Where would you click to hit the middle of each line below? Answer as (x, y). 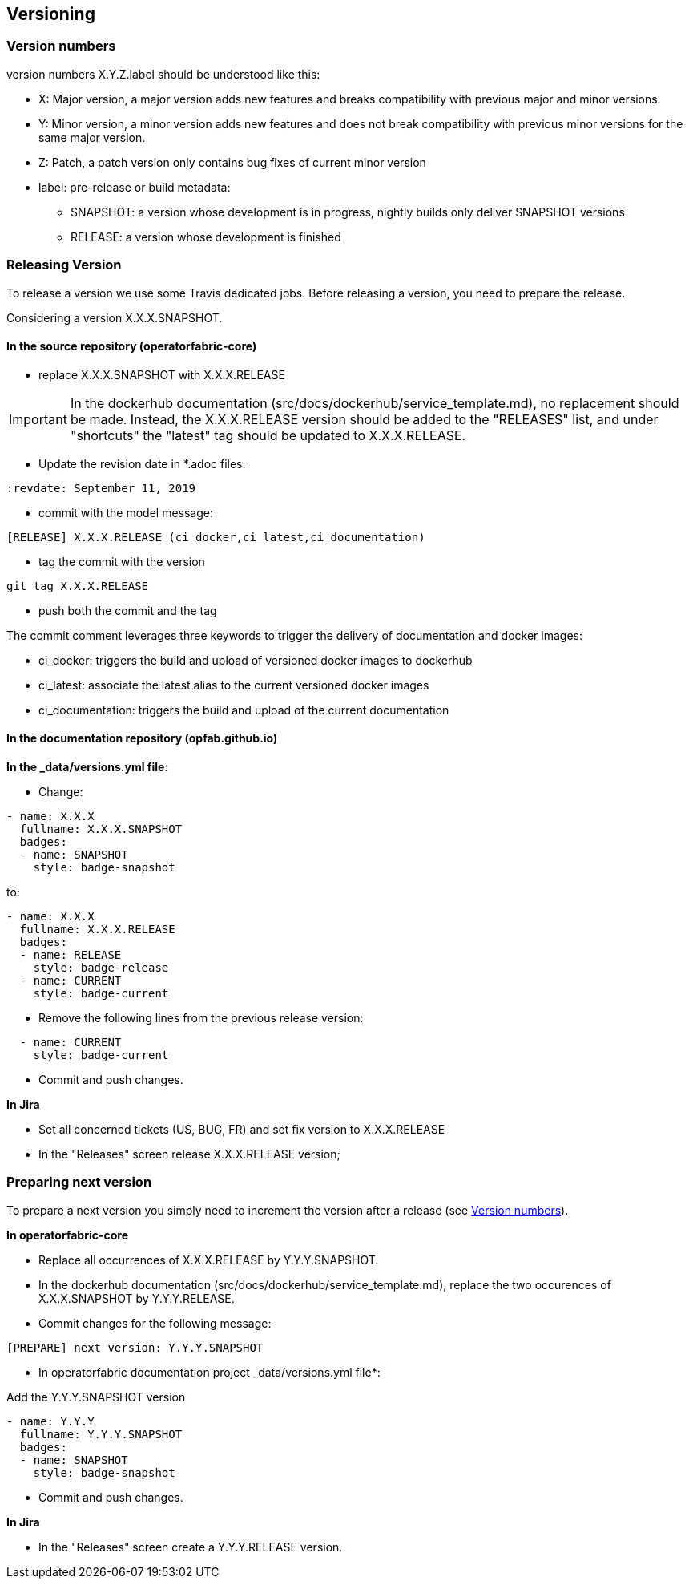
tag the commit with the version (122, 561)
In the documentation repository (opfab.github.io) (142, 738)
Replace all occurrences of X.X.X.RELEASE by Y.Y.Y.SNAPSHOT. (209, 1260)
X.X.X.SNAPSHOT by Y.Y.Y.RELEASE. (137, 1298)
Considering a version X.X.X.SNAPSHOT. (115, 317)
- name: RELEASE (71, 954)
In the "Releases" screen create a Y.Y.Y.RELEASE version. (191, 1547)
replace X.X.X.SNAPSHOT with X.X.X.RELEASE (162, 374)
